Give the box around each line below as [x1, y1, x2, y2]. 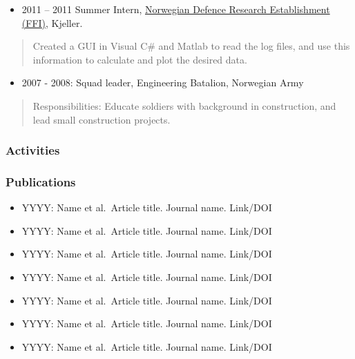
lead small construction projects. [32, 112, 171, 126]
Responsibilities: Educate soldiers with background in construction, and [32, 98, 336, 113]
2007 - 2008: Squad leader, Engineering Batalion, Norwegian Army [21, 75, 304, 90]
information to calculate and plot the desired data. [32, 52, 247, 66]
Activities [6, 142, 60, 159]
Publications [6, 173, 76, 190]
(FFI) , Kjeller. [21, 15, 83, 30]
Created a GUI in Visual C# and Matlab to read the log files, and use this [32, 39, 350, 53]
